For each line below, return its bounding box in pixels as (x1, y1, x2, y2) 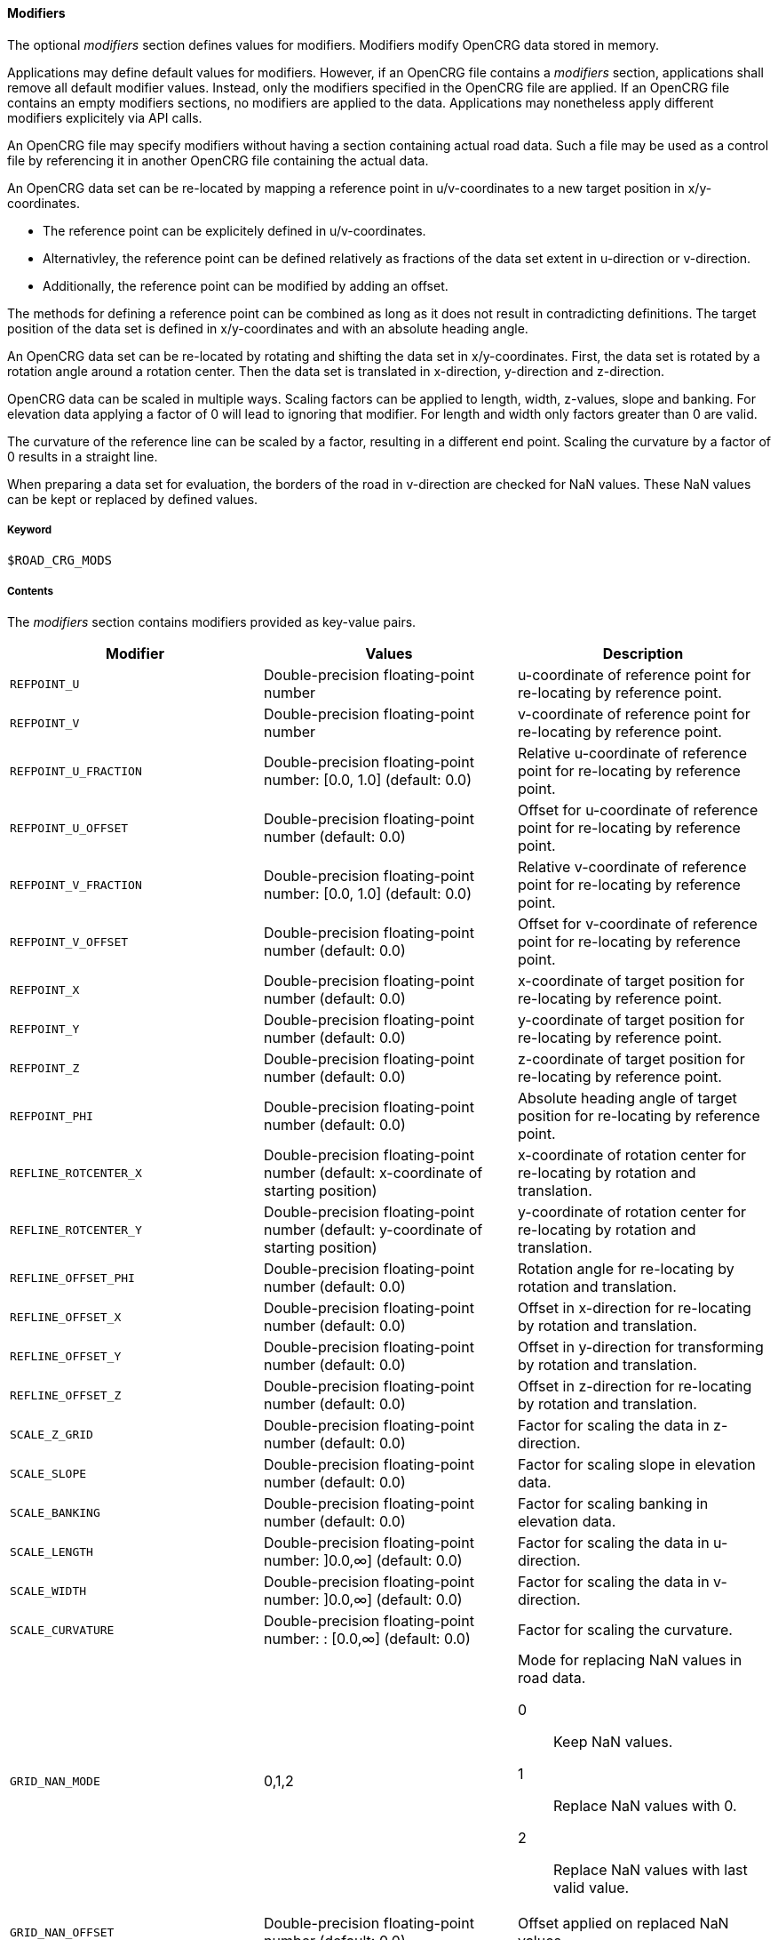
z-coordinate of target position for (517, 1050, 745, 1069)
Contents (7, 584, 53, 597)
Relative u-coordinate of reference (517, 744, 748, 763)
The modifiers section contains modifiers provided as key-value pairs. (7, 614, 417, 630)
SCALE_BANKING (10, 1505, 100, 1519)
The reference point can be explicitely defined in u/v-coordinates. (43, 222, 426, 238)
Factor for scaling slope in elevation (517, 1455, 756, 1474)
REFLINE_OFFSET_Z (10, 1388, 122, 1402)
